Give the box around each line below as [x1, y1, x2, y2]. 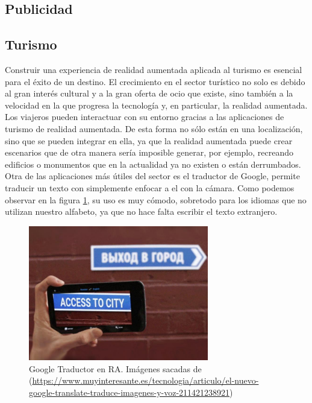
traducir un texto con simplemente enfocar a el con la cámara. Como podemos [5, 181, 295, 194]
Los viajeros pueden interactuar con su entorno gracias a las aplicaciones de [5, 110, 284, 123]
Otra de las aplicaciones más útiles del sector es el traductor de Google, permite [5, 170, 300, 182]
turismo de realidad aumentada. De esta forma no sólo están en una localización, [5, 122, 303, 135]
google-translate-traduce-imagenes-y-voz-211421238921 [29, 386, 230, 399]
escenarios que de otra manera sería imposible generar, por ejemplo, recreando [5, 146, 293, 159]
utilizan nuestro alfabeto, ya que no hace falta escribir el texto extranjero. [5, 205, 278, 218]
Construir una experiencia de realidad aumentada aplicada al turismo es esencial [5, 63, 302, 75]
